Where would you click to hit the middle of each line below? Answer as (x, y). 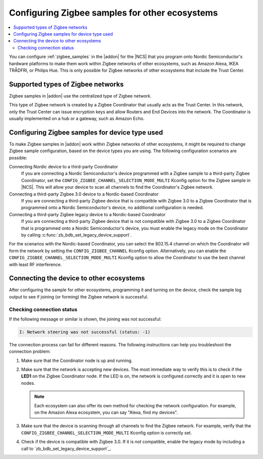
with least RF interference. (35, 264)
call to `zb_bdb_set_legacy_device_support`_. (66, 448)
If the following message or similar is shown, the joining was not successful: (85, 319)
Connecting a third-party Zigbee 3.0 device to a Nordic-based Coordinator (84, 194)
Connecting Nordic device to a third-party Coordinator (64, 167)
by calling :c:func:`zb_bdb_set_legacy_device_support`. (76, 235)
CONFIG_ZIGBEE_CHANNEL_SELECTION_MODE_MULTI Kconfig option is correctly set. (106, 433)
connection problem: (30, 352)
